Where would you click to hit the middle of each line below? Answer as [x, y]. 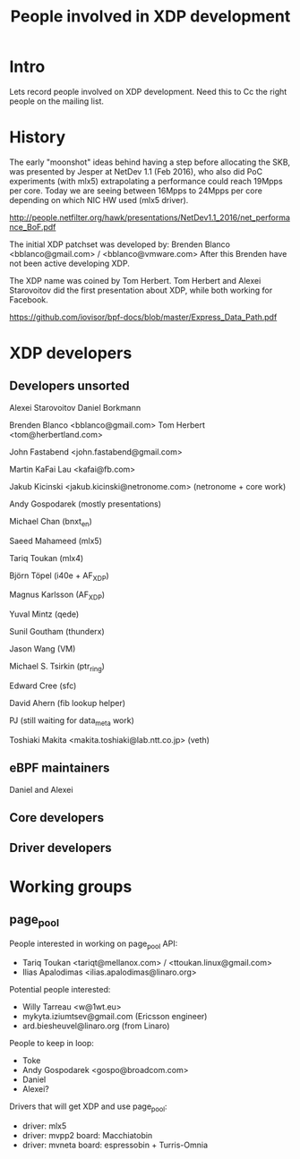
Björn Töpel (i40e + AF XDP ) [59, 576]
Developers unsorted [69, 386]
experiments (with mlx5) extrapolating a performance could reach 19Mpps [146, 181]
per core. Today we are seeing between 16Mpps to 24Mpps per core [136, 191]
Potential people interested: [60, 990]
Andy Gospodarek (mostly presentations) [86, 504]
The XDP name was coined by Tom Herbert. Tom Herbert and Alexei [135, 280]
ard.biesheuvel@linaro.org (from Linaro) [96, 1026]
